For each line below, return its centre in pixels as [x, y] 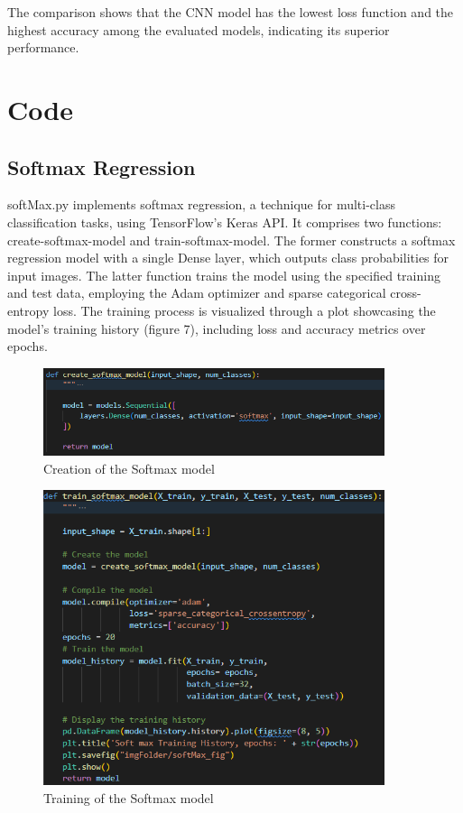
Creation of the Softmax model [129, 468]
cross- [406, 293]
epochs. [28, 346]
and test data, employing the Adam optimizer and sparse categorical [197, 293]
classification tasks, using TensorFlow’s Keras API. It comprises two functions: [225, 222]
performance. [43, 47]
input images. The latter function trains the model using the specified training [224, 275]
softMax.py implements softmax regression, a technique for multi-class [201, 204]
